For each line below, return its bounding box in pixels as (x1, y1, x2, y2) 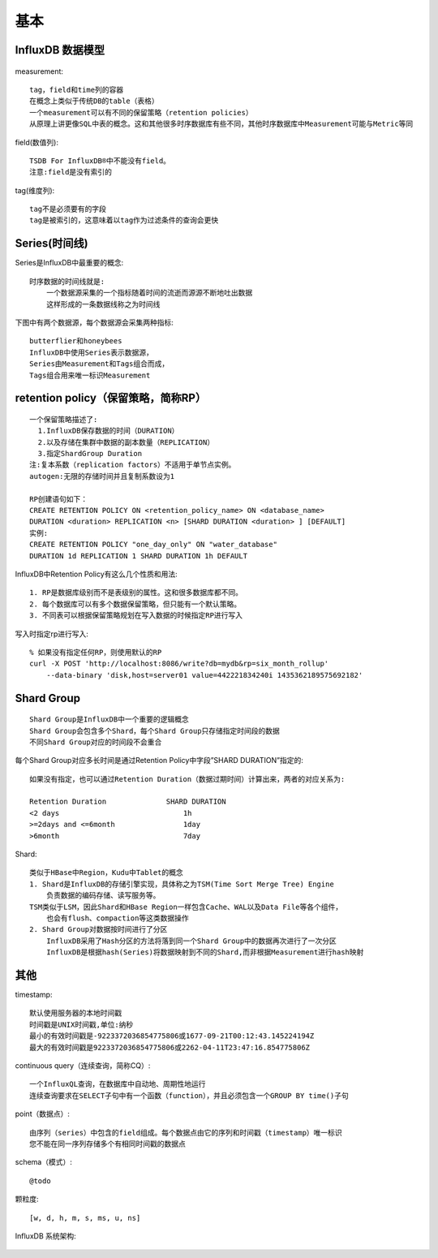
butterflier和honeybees (29, 337, 122, 346)
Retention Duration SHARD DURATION (29, 797, 226, 807)
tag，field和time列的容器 (29, 85, 124, 94)
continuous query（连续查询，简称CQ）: (15, 1061, 151, 1071)
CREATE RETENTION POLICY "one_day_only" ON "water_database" (29, 540, 277, 549)
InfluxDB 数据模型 (15, 43, 105, 57)
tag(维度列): (15, 185, 55, 195)
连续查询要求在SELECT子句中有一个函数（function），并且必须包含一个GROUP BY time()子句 (29, 1091, 349, 1100)
